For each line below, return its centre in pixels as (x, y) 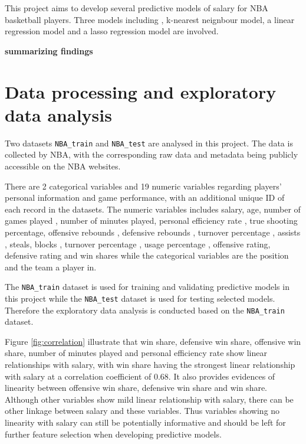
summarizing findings (49, 50)
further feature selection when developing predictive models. (113, 434)
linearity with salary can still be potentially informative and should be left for (145, 422)
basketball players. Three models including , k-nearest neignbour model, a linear (150, 19)
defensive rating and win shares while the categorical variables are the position (147, 255)
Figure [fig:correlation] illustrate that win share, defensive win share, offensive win (153, 341)
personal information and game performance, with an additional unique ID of (145, 197)
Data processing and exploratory (141, 91)
